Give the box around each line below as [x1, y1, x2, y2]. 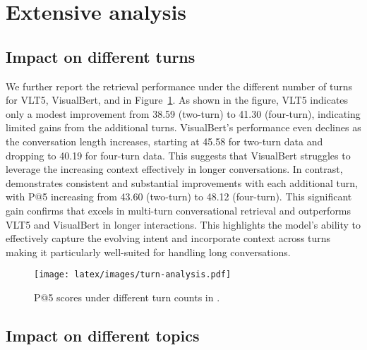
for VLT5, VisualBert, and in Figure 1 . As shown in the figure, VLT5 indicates [6, 92, 349, 107]
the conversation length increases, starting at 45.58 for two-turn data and [6, 133, 323, 148]
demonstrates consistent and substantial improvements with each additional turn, [6, 175, 358, 190]
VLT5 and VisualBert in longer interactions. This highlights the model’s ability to [6, 217, 361, 231]
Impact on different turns [6, 45, 195, 67]
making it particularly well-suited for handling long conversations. [6, 244, 291, 259]
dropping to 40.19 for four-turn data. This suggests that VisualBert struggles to [6, 147, 351, 162]
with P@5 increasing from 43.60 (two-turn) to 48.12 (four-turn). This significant [6, 189, 352, 204]
